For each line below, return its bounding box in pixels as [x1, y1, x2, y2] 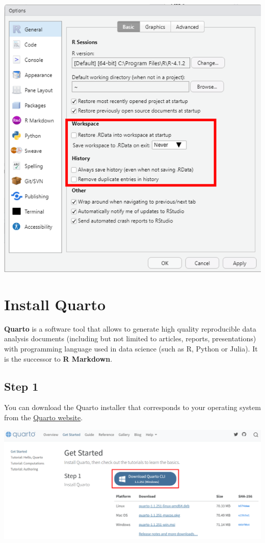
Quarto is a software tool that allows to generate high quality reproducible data [4, 323, 256, 334]
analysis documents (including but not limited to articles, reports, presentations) [4, 333, 256, 344]
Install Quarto [4, 293, 106, 314]
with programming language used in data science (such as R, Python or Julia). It [4, 343, 258, 354]
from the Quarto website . [4, 412, 83, 422]
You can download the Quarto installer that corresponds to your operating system [4, 402, 261, 413]
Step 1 [4, 378, 39, 394]
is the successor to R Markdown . [4, 353, 113, 364]
